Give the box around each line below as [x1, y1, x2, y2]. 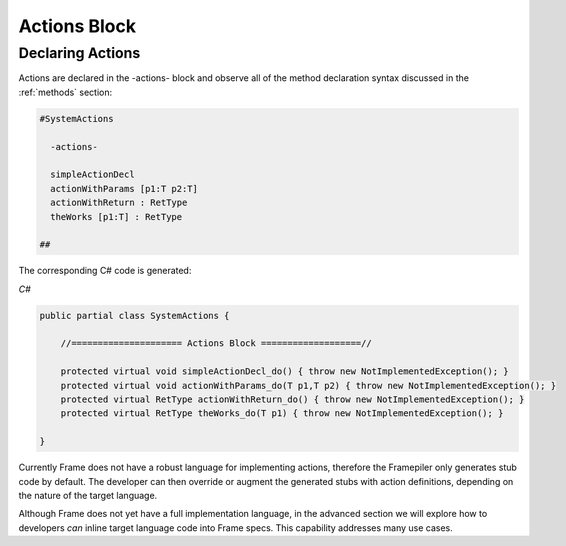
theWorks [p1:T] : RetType [50, 211, 183, 222]
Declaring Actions [18, 44, 141, 62]
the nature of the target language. [18, 489, 158, 501]
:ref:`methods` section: [18, 86, 113, 98]
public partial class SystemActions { [39, 310, 230, 321]
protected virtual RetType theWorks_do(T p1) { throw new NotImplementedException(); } [60, 408, 504, 419]
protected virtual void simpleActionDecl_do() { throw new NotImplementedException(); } [60, 366, 509, 377]
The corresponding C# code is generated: [18, 265, 192, 277]
